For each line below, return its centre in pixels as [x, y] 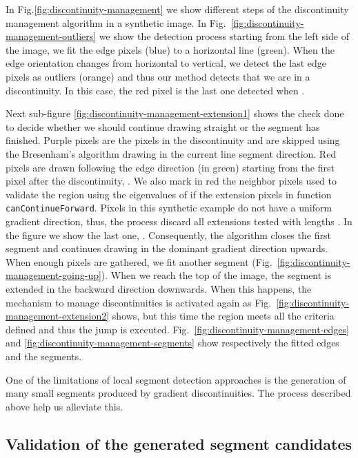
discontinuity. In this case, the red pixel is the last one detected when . [155, 90]
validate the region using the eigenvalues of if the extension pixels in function [169, 194]
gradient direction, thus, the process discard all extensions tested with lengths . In [179, 221]
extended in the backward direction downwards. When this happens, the [159, 288]
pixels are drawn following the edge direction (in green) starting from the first [170, 167]
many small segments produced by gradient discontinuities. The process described [178, 393]
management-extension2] [58, 316]
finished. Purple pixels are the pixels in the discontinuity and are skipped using [173, 140]
